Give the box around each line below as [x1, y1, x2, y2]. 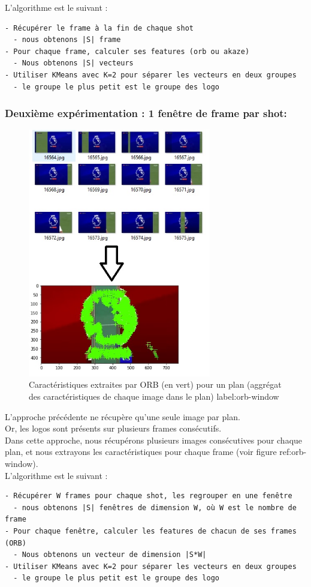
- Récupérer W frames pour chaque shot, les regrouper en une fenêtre [5, 492, 292, 501]
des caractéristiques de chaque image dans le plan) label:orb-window [29, 390, 279, 402]
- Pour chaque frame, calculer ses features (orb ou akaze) [5, 47, 250, 56]
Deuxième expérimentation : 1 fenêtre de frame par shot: [5, 106, 287, 121]
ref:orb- [279, 445, 307, 458]
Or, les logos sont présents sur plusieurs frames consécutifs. [5, 422, 222, 435]
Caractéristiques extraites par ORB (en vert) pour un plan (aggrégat [29, 378, 282, 391]
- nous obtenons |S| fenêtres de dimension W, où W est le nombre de [13, 503, 297, 512]
